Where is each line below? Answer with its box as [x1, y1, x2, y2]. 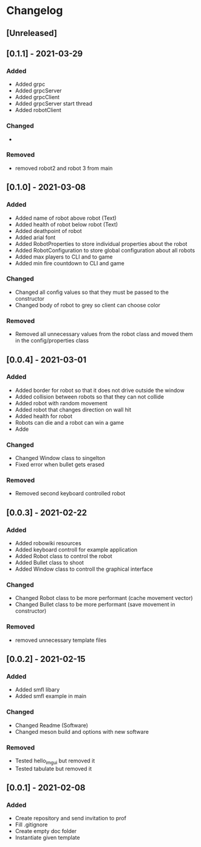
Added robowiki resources [15, 540, 82, 547]
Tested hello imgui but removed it [15, 757, 95, 765]
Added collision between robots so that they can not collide [15, 393, 164, 400]
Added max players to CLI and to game [15, 253, 113, 260]
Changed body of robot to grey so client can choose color [15, 301, 161, 308]
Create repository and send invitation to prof [15, 815, 126, 822]
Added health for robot [15, 412, 73, 420]
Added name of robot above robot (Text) [15, 214, 117, 221]
